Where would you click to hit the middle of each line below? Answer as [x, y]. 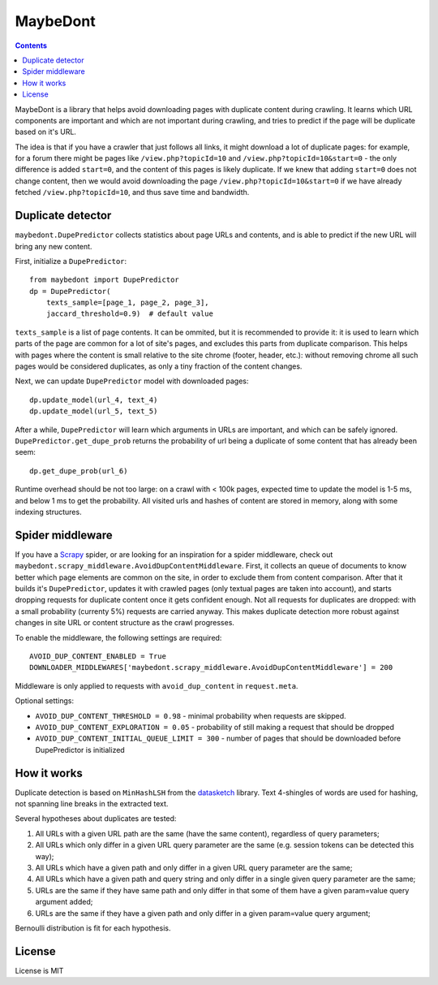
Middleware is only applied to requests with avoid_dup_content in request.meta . [157, 685]
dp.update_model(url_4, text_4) [94, 400]
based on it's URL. [46, 132]
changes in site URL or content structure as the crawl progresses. [125, 623]
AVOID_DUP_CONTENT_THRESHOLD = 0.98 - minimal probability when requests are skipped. [191, 715]
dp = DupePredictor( [70, 291]
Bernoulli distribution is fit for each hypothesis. [93, 928]
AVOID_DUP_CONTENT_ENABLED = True [98, 656]
